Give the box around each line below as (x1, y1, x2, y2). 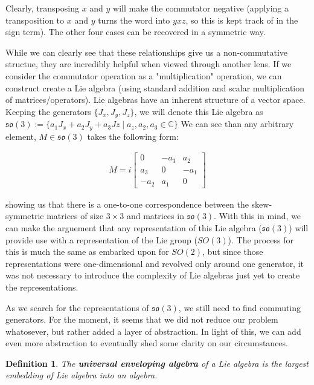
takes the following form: (87, 130, 179, 142)
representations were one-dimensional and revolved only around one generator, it (5, 257, 304, 269)
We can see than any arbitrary (181, 117, 294, 130)
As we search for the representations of (5, 301, 149, 314)
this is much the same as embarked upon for (5, 245, 169, 258)
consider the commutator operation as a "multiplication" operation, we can (5, 69, 282, 82)
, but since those (202, 245, 263, 258)
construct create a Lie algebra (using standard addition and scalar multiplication (5, 81, 305, 94)
